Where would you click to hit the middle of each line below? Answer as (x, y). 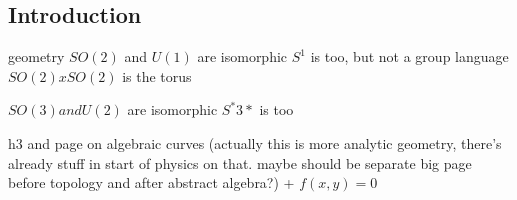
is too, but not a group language (409, 56)
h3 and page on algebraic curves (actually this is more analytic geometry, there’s (255, 142)
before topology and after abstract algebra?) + (151, 182)
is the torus (157, 75)
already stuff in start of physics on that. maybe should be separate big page (240, 162)
